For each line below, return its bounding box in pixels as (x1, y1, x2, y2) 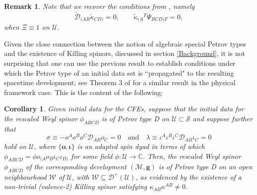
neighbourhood (4, 171, 47, 182)
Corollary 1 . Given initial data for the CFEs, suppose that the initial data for (4, 103, 244, 114)
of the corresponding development (26, 161, 127, 171)
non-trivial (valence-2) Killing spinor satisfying (4, 181, 147, 192)
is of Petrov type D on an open (158, 161, 253, 171)
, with (72, 171, 89, 182)
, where (34, 141, 56, 151)
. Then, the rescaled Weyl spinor (142, 150, 241, 161)
